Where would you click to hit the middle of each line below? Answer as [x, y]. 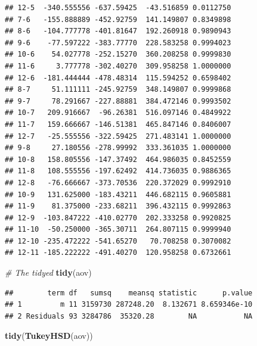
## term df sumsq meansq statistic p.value [129, 293]
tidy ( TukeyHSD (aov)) [49, 336]
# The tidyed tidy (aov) [48, 272]
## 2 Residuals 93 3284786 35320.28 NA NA [129, 316]
